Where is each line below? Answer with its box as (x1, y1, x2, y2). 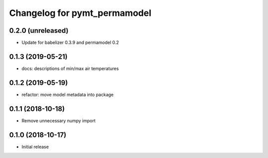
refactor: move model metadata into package (21, 91, 114, 97)
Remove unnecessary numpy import (21, 117, 96, 124)
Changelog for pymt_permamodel (9, 7, 151, 18)
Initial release (21, 144, 49, 150)
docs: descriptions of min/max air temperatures (21, 65, 119, 72)
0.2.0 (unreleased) (9, 26, 69, 35)
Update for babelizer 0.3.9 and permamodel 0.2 (21, 40, 119, 46)
